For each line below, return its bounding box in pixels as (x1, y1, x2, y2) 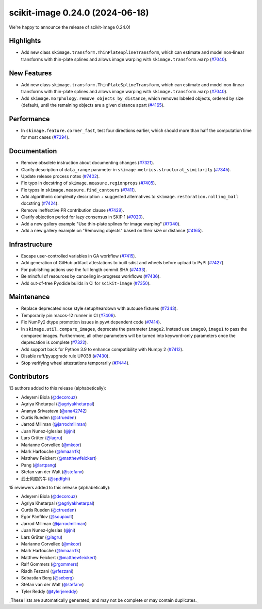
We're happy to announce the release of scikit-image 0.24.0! (9, 24, 131, 30)
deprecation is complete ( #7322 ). (21, 339, 88, 345)
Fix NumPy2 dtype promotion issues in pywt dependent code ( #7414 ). (21, 319, 161, 325)
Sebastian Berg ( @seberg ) (21, 575, 74, 580)
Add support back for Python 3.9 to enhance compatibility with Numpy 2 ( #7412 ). (21, 346, 184, 352)
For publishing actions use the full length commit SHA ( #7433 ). (21, 267, 147, 272)
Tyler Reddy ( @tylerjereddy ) (21, 588, 78, 594)
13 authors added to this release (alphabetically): (9, 385, 107, 391)
